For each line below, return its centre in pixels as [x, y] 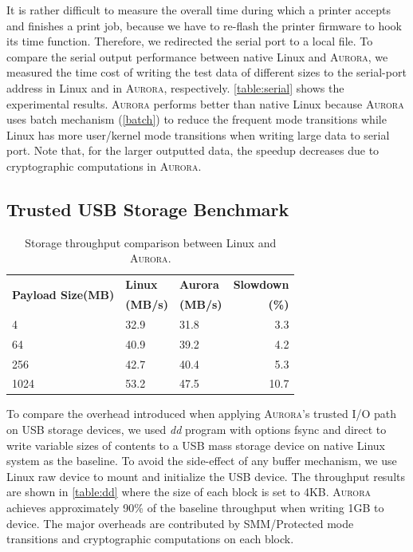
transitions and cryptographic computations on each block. [150, 539]
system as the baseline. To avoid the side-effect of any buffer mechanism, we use [202, 461]
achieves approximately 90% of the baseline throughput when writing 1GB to [195, 508]
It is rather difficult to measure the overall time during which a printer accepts [199, 10]
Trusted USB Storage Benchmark [148, 209]
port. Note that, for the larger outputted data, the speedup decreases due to [193, 150]
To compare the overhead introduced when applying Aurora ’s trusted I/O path [202, 414]
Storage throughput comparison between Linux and [151, 242]
